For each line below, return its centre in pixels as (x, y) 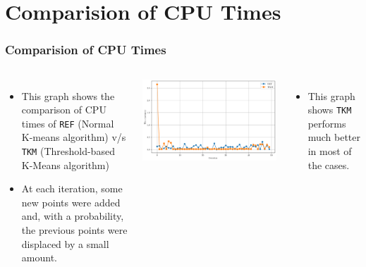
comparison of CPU (64, 110)
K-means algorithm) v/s (74, 137)
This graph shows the (68, 95)
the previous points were (74, 230)
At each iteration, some (72, 188)
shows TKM (330, 110)
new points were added (71, 202)
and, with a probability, (73, 216)
